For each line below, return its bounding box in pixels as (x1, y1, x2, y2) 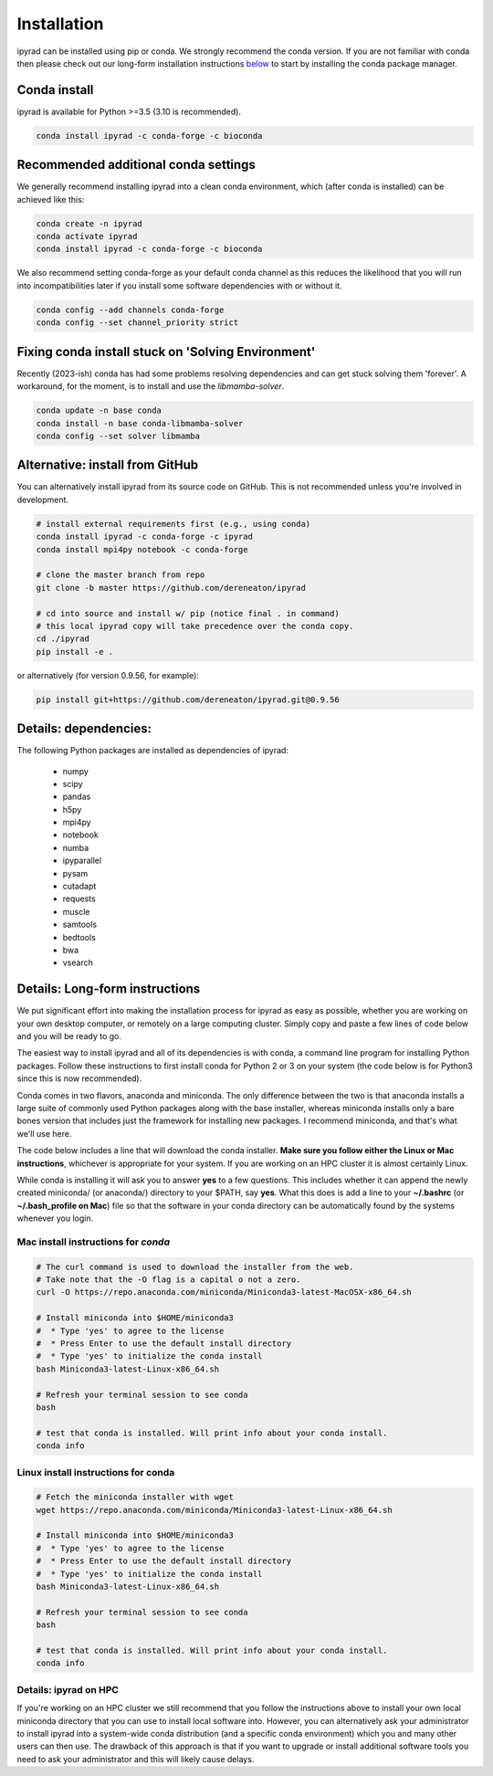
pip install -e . (36, 646, 114, 657)
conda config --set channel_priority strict (36, 318, 239, 328)
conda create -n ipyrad (36, 218, 143, 228)
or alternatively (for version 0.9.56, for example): (16, 669, 200, 680)
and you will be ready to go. (16, 1031, 122, 1042)
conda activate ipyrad (36, 231, 138, 242)
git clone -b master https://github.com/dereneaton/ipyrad (36, 583, 306, 593)
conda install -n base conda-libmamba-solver (36, 418, 244, 428)
